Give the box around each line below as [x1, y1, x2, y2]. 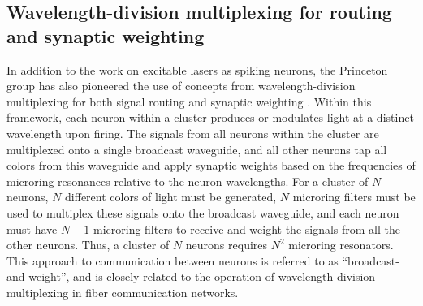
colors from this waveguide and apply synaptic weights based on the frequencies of [6, 157, 416, 174]
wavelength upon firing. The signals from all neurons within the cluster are [6, 124, 379, 141]
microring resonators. [288, 236, 394, 253]
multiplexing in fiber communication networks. [6, 283, 239, 300]
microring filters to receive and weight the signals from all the [93, 220, 401, 237]
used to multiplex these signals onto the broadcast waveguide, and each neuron [6, 204, 399, 221]
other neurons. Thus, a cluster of [6, 236, 170, 253]
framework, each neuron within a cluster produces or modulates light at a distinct [6, 109, 414, 126]
